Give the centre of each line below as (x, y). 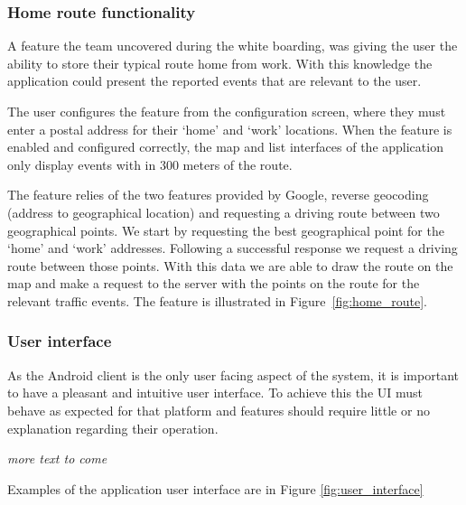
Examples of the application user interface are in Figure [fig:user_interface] (215, 488)
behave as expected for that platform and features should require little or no (219, 410)
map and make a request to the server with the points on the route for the (214, 283)
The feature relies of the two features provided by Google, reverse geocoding (218, 195)
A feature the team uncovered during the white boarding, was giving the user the (233, 46)
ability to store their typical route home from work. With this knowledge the (220, 63)
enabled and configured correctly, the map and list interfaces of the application (225, 147)
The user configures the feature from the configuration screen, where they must (227, 111)
